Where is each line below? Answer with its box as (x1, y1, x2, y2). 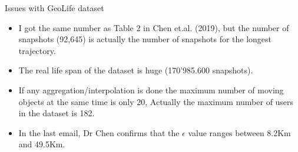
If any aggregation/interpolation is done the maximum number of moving (18, 83, 284, 96)
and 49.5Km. (18, 138, 65, 150)
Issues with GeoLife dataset (5, 2, 104, 13)
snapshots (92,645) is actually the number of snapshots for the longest (18, 33, 272, 45)
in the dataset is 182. (18, 107, 95, 119)
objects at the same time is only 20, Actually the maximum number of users (18, 95, 294, 107)
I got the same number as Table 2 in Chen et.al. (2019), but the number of (18, 21, 289, 33)
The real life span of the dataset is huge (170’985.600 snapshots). (18, 64, 253, 76)
